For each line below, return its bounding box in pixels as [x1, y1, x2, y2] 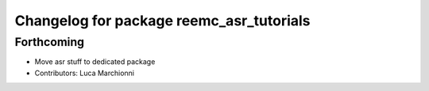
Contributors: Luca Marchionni [34, 68, 135, 78]
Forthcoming [14, 35, 85, 49]
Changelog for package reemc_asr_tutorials [14, 12, 311, 29]
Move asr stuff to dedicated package [34, 57, 156, 66]
